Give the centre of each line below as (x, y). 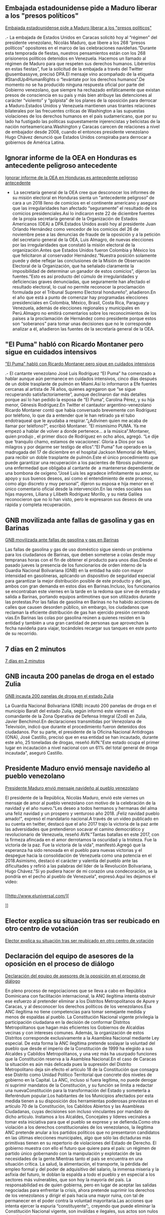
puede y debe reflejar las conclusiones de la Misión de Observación (81, 260)
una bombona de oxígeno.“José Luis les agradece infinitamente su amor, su (82, 473)
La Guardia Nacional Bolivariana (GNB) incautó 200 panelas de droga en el (81, 706)
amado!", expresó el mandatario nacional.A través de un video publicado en (82, 818)
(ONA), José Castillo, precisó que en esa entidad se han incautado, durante (82, 737)
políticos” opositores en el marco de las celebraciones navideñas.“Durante (81, 48)
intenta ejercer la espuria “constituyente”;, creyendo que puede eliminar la (80, 1206)
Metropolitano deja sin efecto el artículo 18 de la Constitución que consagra (82, 1069)
